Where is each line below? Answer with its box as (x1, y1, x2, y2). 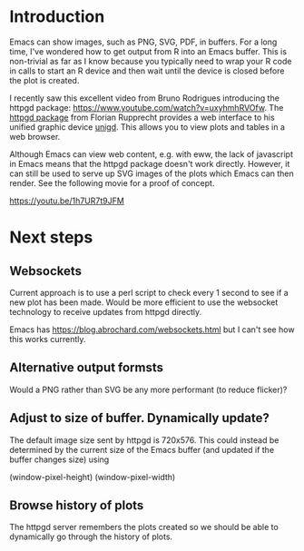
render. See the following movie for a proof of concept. (9, 177, 215, 188)
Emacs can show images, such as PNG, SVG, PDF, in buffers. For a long (9, 36, 278, 47)
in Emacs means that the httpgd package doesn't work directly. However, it (9, 158, 290, 169)
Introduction (9, 6, 105, 27)
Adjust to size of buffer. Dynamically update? (9, 410, 270, 426)
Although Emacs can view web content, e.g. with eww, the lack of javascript (9, 148, 293, 160)
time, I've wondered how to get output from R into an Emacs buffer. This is (9, 45, 288, 56)
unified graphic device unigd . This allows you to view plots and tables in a (9, 121, 286, 133)
